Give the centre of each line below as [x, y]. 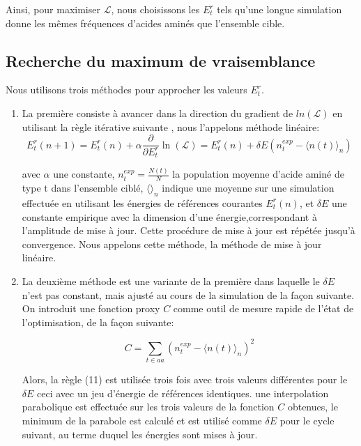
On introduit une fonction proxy [91, 308]
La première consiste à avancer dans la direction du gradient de [158, 113]
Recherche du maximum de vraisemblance [161, 60]
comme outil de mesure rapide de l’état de [263, 308]
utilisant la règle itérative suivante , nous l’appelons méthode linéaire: [171, 126]
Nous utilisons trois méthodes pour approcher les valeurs [126, 90]
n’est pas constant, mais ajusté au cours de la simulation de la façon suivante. [188, 294]
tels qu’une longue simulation [279, 9]
